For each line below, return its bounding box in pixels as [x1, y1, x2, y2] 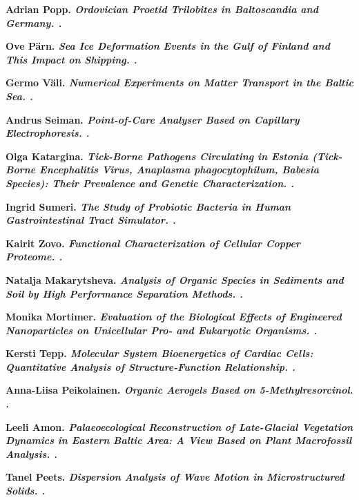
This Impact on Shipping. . [6, 52, 137, 66]
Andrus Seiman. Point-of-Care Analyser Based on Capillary [6, 112, 300, 126]
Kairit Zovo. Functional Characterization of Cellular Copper [6, 235, 300, 250]
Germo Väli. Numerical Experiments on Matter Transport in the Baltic [6, 75, 353, 90]
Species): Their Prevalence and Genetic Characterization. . [6, 175, 295, 190]
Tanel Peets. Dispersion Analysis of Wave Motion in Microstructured [6, 470, 345, 484]
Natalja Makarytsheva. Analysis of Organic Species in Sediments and [6, 272, 344, 287]
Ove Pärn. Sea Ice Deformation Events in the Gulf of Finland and [6, 39, 330, 53]
